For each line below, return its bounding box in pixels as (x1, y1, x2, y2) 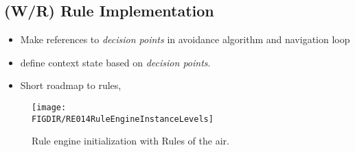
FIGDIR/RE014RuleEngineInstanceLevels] (32, 114, 214, 124)
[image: (32, 102, 67, 112)
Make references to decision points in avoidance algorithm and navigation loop (20, 32, 350, 47)
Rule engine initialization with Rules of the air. (32, 134, 229, 148)
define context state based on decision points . (20, 55, 211, 69)
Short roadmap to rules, (20, 78, 122, 92)
